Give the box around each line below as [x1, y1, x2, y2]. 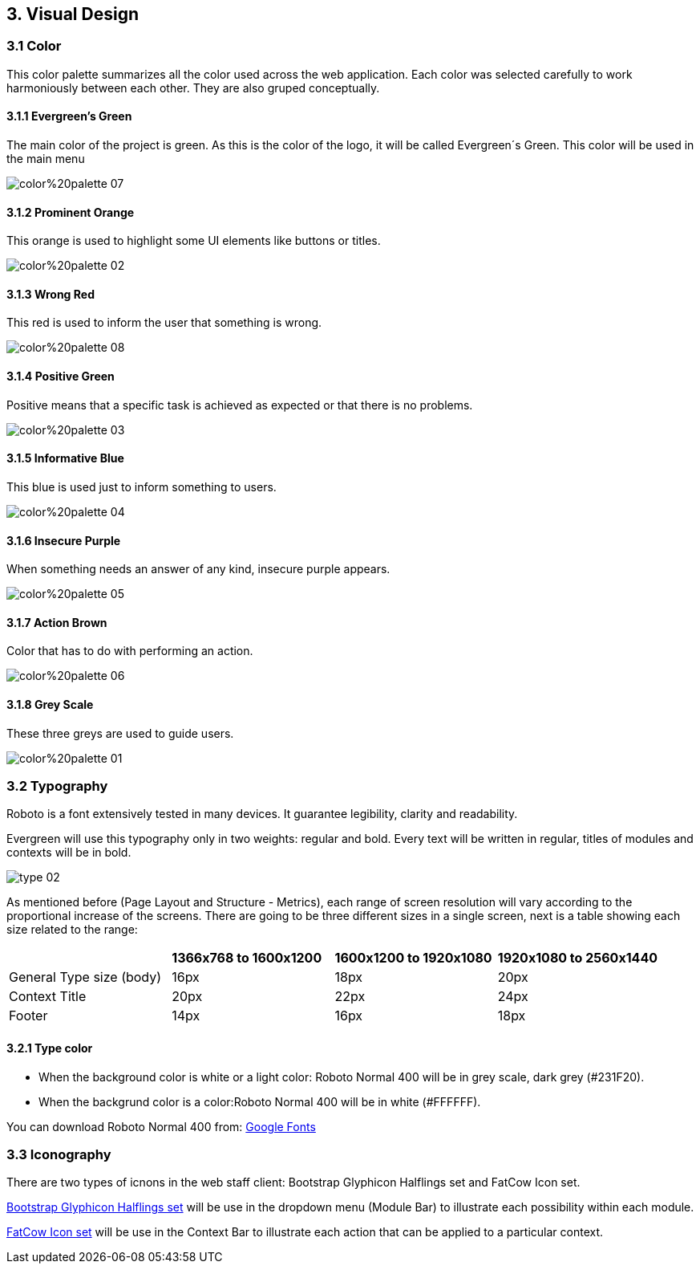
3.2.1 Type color [6, 1040, 93, 1055]
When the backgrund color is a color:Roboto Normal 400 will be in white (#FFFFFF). [38, 1094, 481, 1109]
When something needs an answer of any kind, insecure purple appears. [6, 562, 390, 576]
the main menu [6, 152, 85, 166]
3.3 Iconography [6, 1146, 111, 1162]
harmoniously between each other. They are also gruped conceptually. [6, 80, 380, 95]
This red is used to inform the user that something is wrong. [6, 315, 322, 330]
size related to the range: [6, 922, 138, 937]
